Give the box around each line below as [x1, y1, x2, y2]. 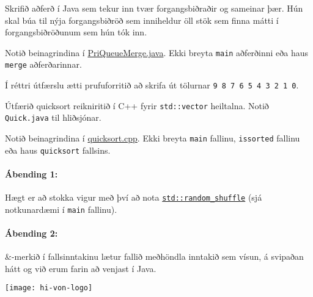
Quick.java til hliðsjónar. [5, 111, 101, 124]
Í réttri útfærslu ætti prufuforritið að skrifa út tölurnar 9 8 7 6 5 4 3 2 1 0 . [5, 79, 299, 91]
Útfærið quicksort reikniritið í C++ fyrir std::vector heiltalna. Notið [5, 99, 269, 112]
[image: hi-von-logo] [5, 284, 93, 293]
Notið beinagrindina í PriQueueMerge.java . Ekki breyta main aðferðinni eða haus [5, 46, 309, 59]
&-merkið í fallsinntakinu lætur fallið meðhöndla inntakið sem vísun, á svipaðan [5, 250, 304, 263]
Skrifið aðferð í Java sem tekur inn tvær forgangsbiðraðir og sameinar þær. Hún [5, 2, 303, 14]
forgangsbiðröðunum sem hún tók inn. [5, 26, 147, 38]
